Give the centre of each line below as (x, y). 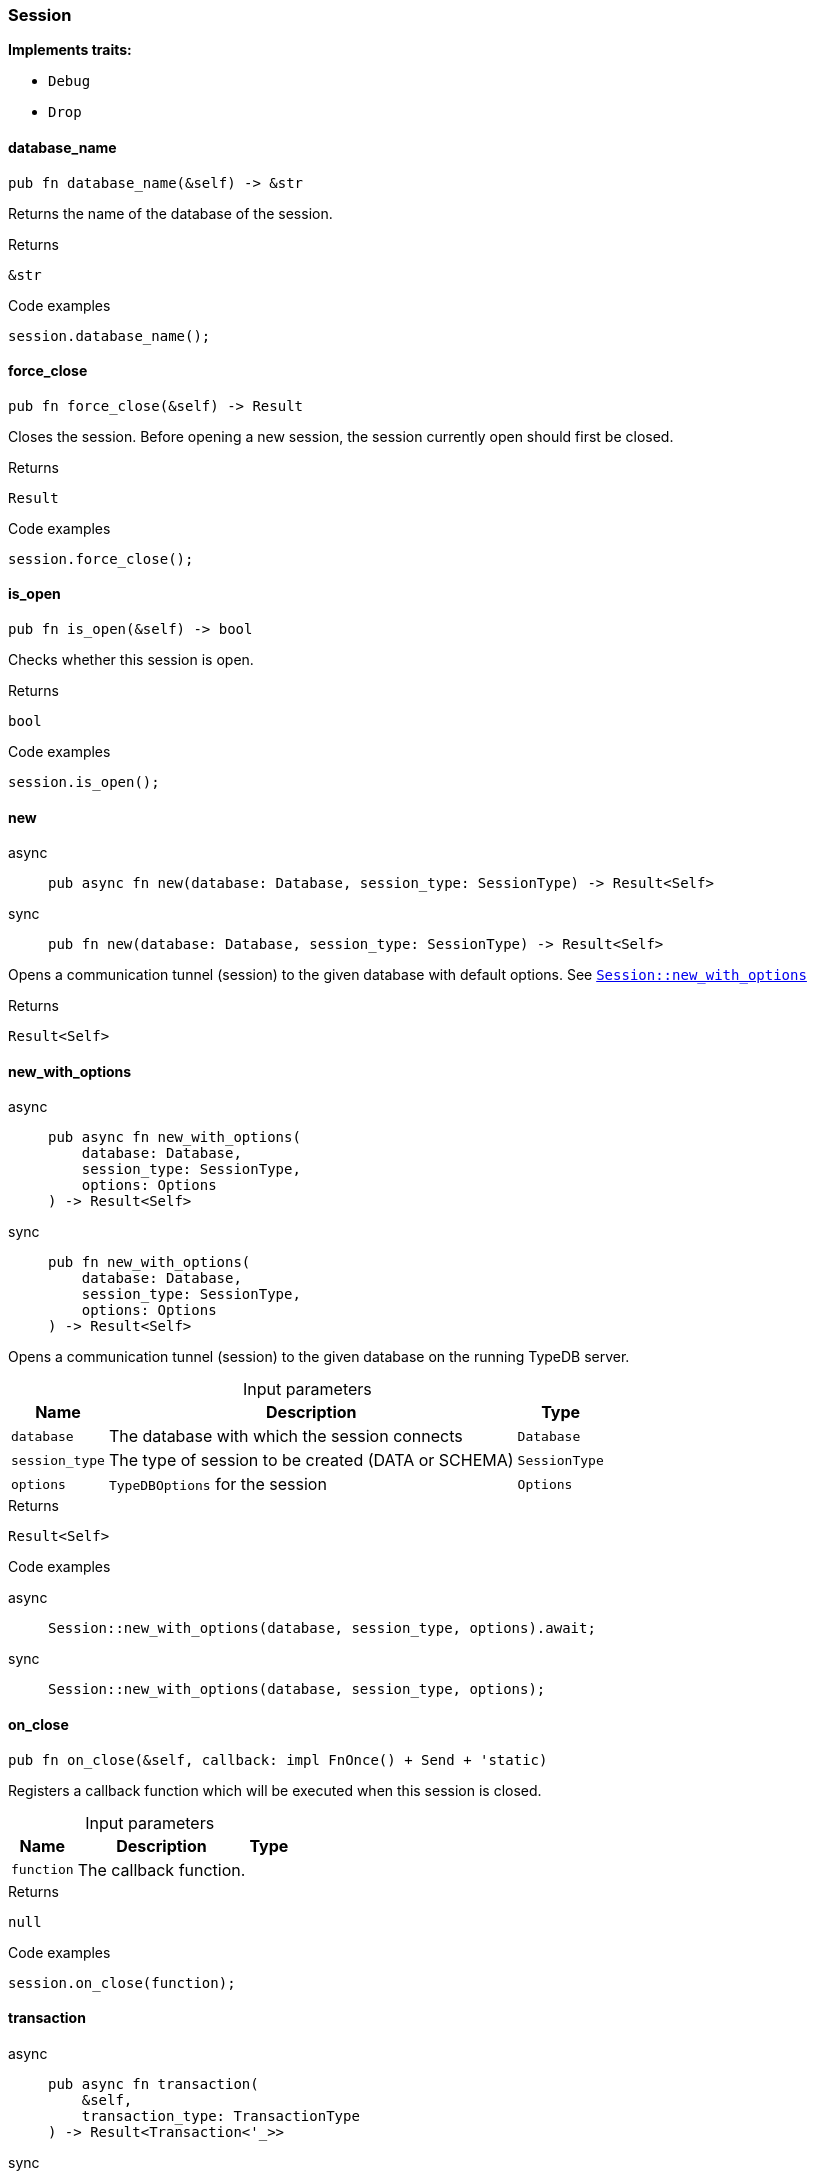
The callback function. (161, 1869)
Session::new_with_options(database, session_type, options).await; (322, 1628)
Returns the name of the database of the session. (170, 213)
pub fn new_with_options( (149, 1262)
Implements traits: (70, 50)
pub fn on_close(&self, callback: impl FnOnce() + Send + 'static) (278, 1759)
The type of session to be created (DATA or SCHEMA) (311, 1460)
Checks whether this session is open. (131, 660)
